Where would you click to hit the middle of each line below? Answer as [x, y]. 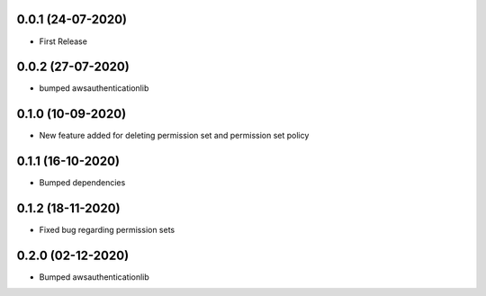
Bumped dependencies [82, 183]
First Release [63, 41]
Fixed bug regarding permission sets [107, 230]
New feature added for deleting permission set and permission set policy [174, 136]
